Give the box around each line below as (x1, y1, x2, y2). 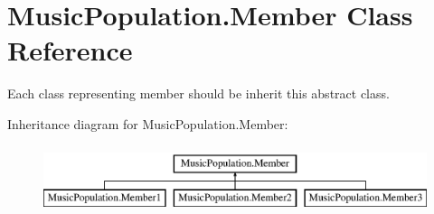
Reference (7, 32, 133, 69)
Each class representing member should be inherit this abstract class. (7, 84, 390, 103)
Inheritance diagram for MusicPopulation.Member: (7, 114, 288, 133)
